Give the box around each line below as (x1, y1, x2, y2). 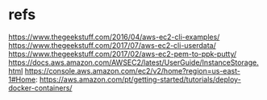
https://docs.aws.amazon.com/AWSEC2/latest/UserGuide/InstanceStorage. (8, 58, 260, 67)
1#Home (8, 74, 36, 84)
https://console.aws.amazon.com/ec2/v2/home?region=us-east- (24, 66, 240, 75)
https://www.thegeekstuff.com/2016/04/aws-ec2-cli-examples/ (8, 32, 220, 42)
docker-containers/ (8, 82, 73, 93)
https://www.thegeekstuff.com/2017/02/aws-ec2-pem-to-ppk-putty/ (8, 49, 236, 58)
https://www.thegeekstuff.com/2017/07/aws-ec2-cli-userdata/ (8, 40, 216, 50)
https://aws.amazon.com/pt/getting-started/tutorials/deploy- (39, 74, 242, 84)
